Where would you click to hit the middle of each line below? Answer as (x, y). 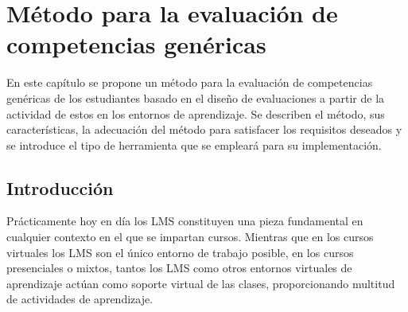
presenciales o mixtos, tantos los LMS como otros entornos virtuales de (179, 268)
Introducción (60, 187)
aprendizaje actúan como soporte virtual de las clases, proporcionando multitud (201, 283)
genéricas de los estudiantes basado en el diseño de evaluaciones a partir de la (196, 97)
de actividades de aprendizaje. (80, 299)
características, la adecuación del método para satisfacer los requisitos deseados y (204, 129)
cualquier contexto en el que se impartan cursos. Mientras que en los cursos (190, 237)
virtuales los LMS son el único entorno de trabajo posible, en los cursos (180, 252)
